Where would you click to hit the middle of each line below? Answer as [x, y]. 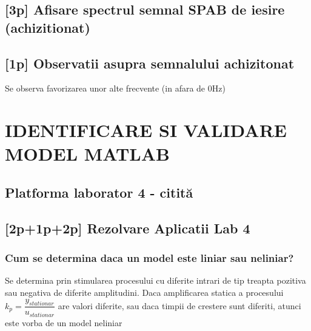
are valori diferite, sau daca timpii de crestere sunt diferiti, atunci [179, 305]
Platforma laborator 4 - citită [99, 192]
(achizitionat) [48, 27]
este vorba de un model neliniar [64, 322]
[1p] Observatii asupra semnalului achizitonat [150, 63]
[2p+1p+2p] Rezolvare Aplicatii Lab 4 [128, 228]
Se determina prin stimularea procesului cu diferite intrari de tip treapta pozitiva [155, 280]
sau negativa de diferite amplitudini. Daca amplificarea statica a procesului [144, 292]
